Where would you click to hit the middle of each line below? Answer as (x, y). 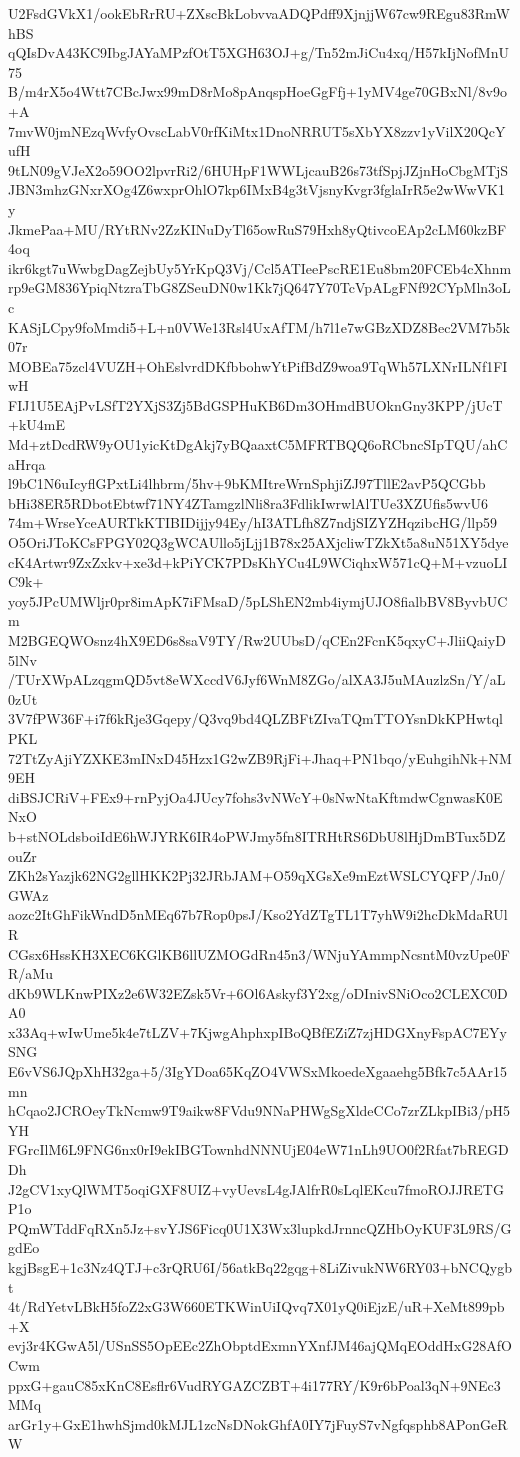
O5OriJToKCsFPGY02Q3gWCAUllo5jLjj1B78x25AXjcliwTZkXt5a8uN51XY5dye (258, 542)
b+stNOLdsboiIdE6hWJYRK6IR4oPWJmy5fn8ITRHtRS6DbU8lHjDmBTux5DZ (257, 835)
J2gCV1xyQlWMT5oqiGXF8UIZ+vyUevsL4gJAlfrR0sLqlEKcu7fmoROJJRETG (256, 1188)
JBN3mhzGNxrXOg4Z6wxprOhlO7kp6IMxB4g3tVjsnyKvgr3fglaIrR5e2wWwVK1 (257, 189)
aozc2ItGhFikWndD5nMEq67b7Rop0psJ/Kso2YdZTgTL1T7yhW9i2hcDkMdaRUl (258, 914)
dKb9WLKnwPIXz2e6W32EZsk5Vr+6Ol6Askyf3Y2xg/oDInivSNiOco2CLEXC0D (258, 992)
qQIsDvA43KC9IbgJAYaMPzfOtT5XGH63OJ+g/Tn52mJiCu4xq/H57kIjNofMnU (258, 52)
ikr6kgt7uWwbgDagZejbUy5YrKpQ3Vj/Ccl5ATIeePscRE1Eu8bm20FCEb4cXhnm (260, 267)
